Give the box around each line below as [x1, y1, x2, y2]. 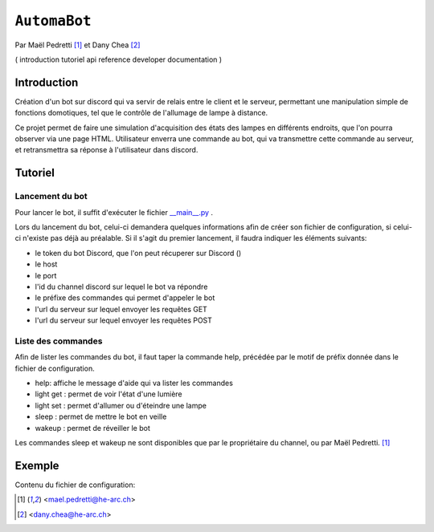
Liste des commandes [14, 335, 103, 347]
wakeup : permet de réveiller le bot [35, 423, 150, 433]
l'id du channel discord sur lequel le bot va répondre [35, 282, 208, 291]
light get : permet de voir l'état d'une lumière [35, 389, 182, 399]
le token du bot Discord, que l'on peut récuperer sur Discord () [35, 248, 242, 258]
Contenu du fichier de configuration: [14, 480, 136, 489]
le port [35, 270, 57, 280]
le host [35, 259, 58, 269]
